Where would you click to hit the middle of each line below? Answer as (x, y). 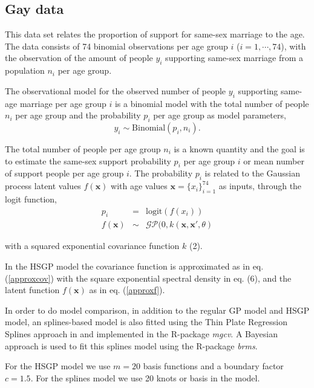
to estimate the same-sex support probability (88, 160)
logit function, (31, 199)
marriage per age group (63, 103)
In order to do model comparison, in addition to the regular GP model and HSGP (157, 310)
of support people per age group (64, 173)
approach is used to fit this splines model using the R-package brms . (131, 345)
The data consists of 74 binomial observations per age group (116, 46)
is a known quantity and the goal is (239, 148)
